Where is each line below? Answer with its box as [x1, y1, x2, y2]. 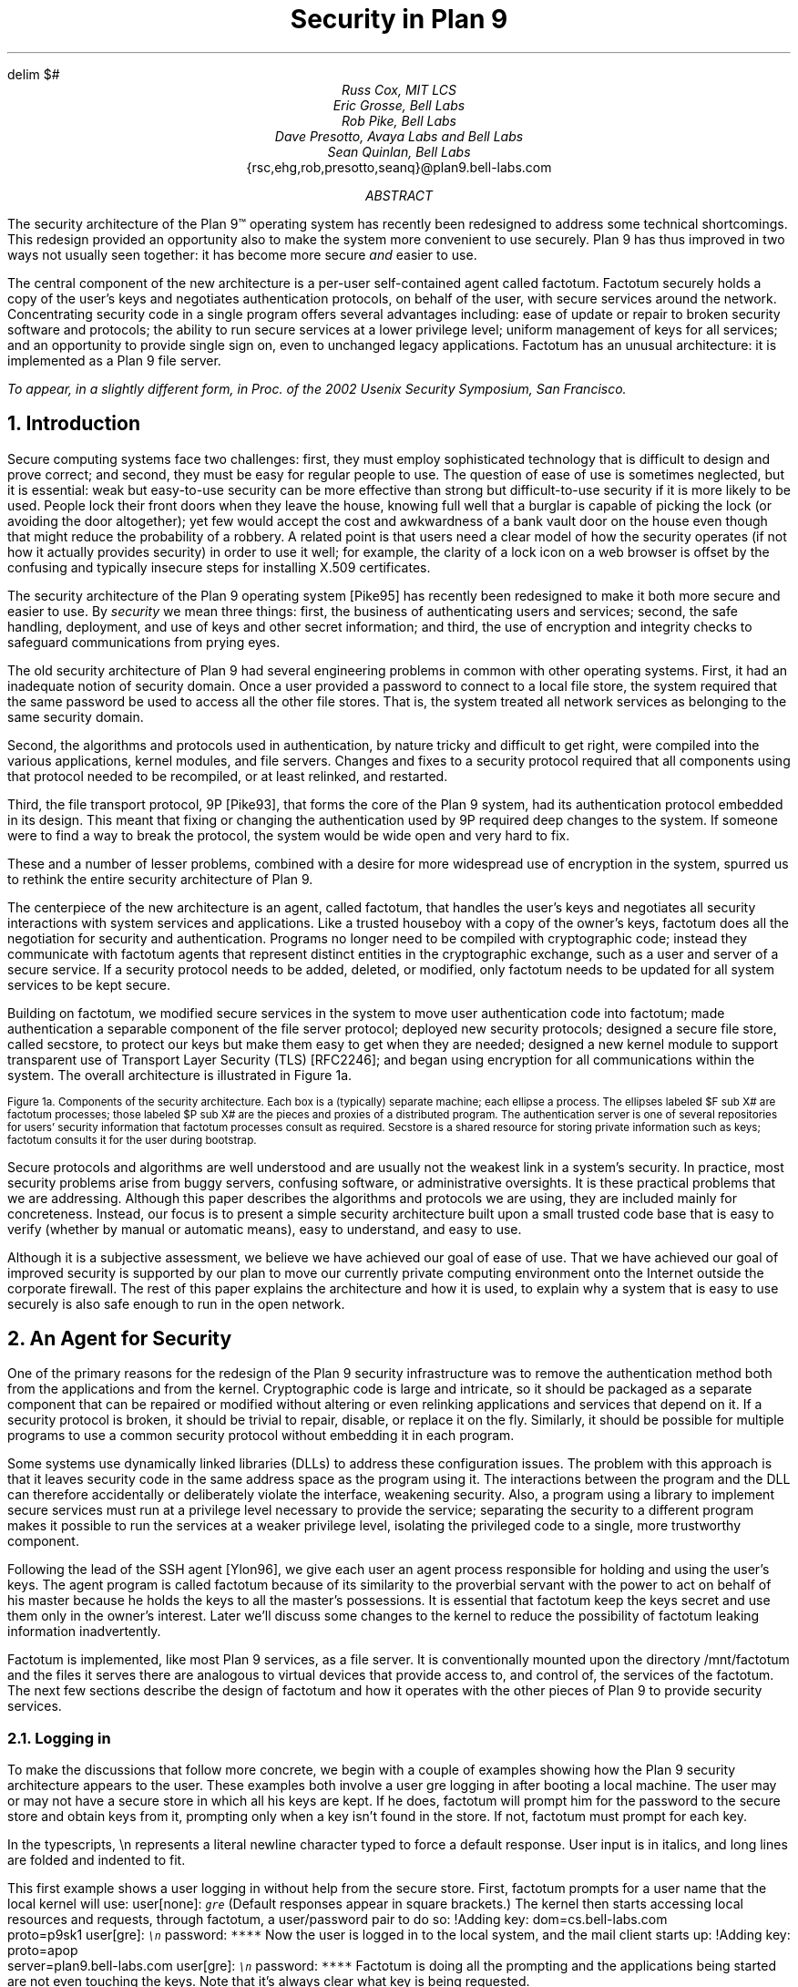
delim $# [7, 66, 60, 82]
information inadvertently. [7, 1623, 161, 1640]
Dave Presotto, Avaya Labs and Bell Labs [274, 128, 524, 144]
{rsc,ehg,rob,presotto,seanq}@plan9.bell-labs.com [246, 159, 552, 175]
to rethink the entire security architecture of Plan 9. [7, 870, 313, 887]
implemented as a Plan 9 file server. [7, 352, 221, 368]
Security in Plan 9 [290, 4, 508, 35]
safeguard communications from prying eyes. [7, 633, 281, 650]
